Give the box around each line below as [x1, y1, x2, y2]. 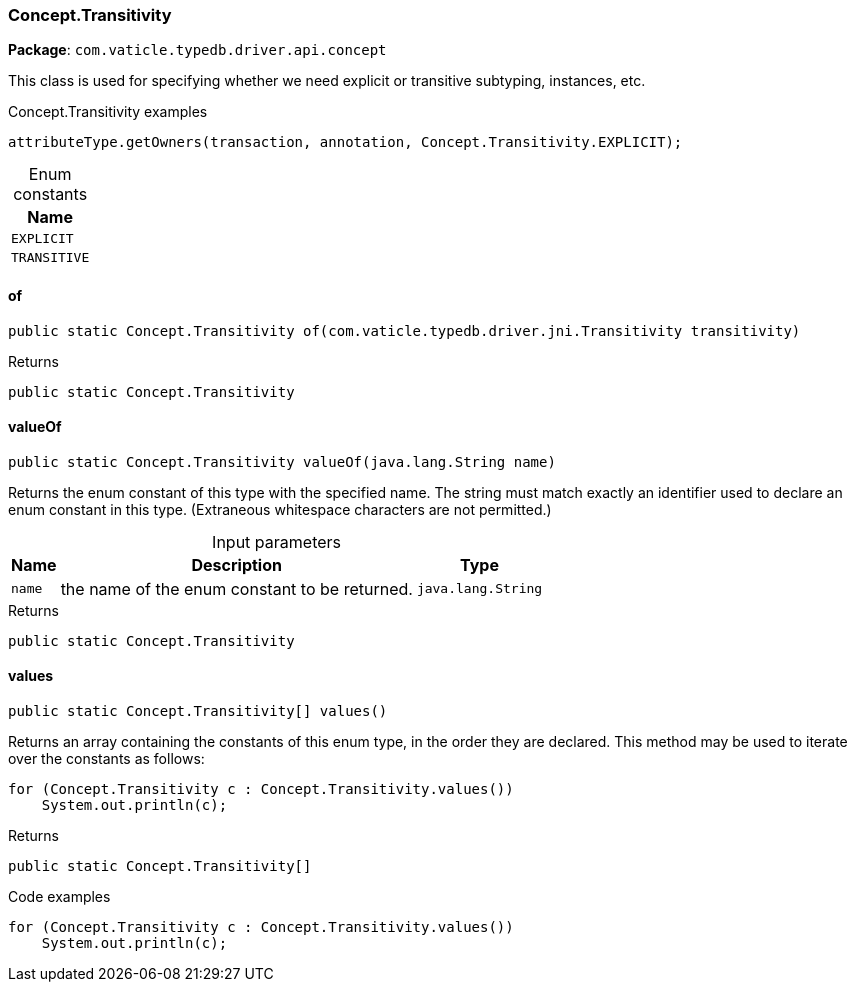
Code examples [8, 888, 111, 906]
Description [191, 554, 282, 575]
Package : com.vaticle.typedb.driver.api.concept [8, 41, 387, 59]
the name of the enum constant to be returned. [60, 578, 413, 599]
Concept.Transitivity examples [8, 103, 208, 121]
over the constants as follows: [8, 750, 205, 768]
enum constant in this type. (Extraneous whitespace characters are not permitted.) [8, 500, 552, 518]
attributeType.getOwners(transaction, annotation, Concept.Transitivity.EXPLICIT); [8, 134, 683, 151]
